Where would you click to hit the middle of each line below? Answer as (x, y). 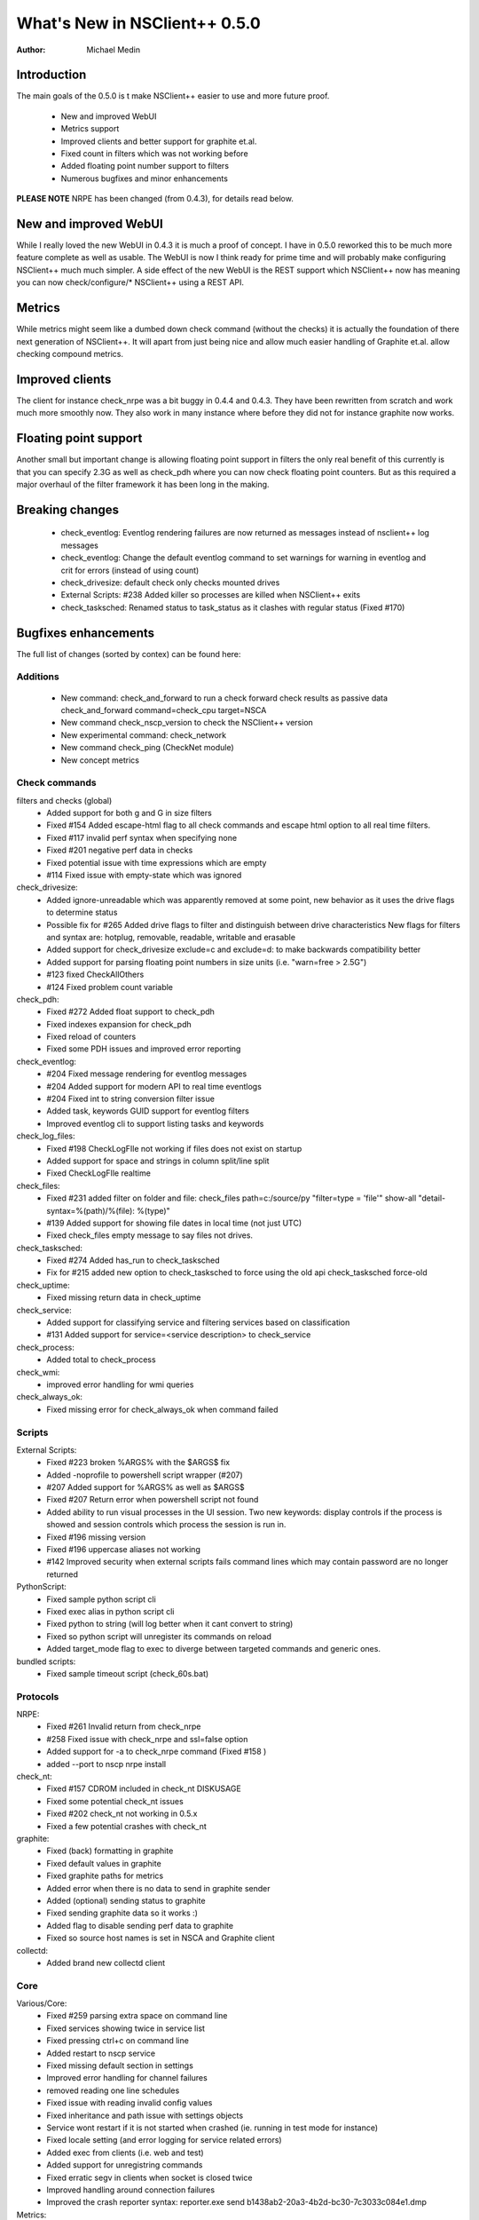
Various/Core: (42, 2003)
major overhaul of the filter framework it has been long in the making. (143, 484)
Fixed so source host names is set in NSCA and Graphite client (161, 1938)
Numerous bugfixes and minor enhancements (144, 178)
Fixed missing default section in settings (120, 2065)
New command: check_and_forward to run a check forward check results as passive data (224, 698)
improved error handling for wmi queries (120, 1384)
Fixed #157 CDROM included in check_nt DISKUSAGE (144, 1788)
